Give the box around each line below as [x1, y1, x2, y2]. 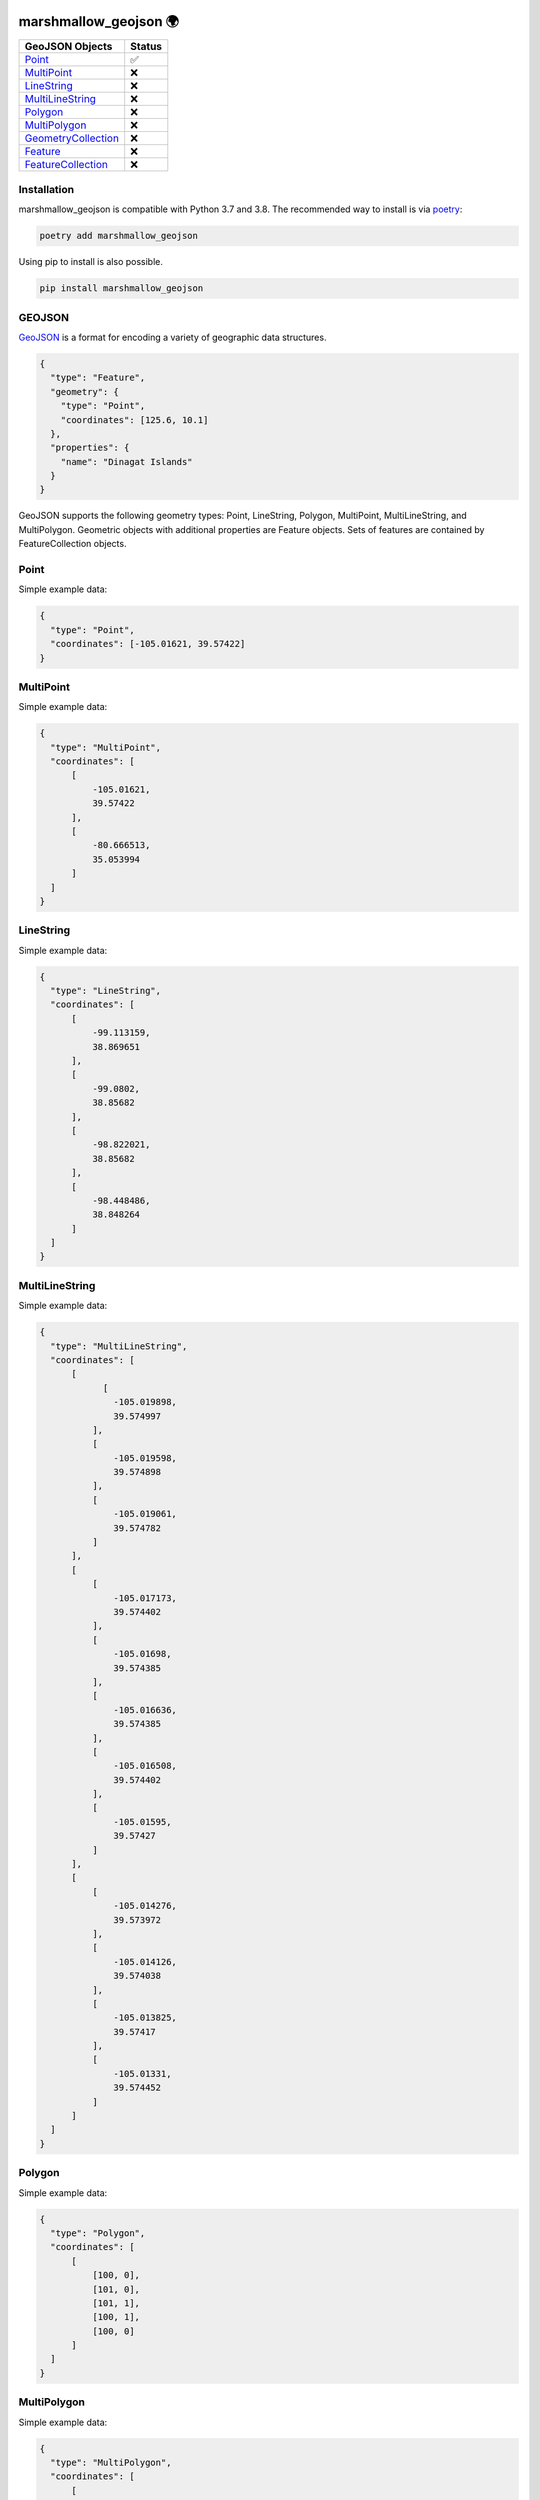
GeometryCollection [24, 131, 120, 145]
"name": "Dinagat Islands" [60, 456, 194, 467]
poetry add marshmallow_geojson [39, 230, 199, 242]
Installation [18, 182, 75, 196]
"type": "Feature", [50, 372, 146, 384]
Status [130, 39, 163, 53]
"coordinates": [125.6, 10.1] [60, 414, 209, 425]
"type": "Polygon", [50, 2227, 146, 2239]
